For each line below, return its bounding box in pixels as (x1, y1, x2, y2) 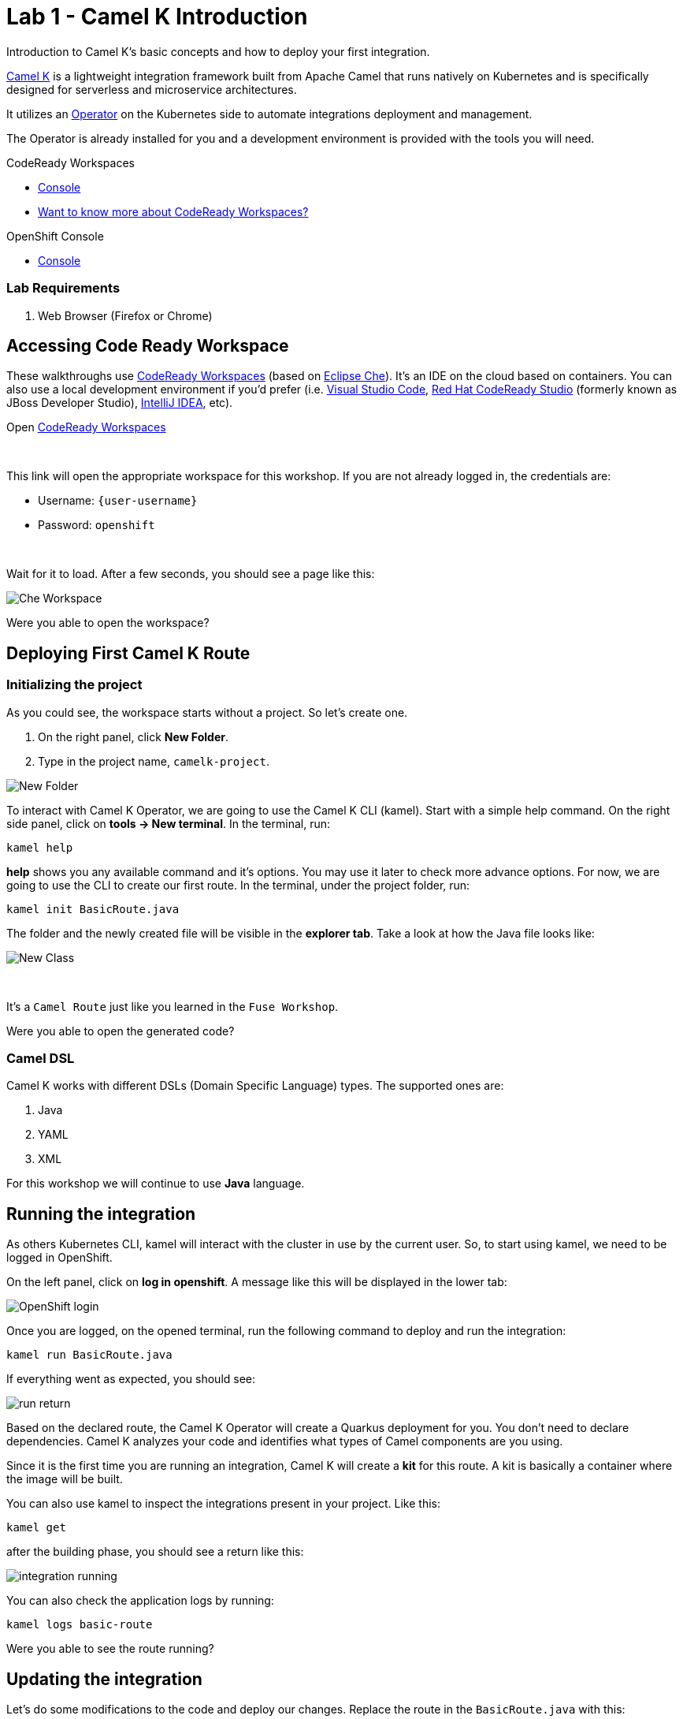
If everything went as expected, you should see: (6, 1372, 256, 1386)
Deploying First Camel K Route (6, 643, 251, 663)
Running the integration (6, 1203, 196, 1224)
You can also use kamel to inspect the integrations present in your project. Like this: (6, 1497, 441, 1511)
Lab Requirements (6, 280, 121, 296)
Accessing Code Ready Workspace (6, 335, 289, 356)
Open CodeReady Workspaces (6, 420, 166, 434)
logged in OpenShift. (6, 1251, 113, 1265)
